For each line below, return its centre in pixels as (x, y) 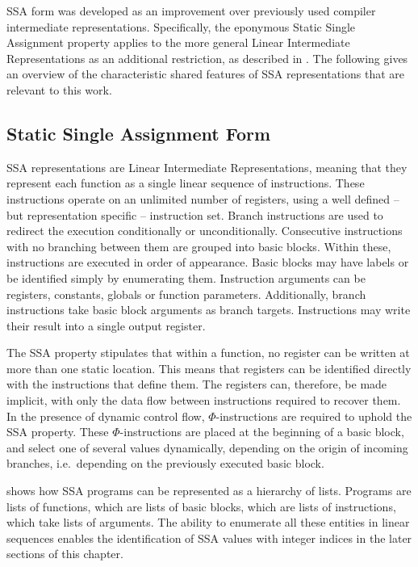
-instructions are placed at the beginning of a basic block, (262, 432)
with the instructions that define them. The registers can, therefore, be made (197, 384)
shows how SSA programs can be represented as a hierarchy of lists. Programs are (209, 491)
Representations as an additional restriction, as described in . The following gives (207, 58)
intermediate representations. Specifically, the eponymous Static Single (181, 26)
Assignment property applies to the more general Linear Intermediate (178, 42)
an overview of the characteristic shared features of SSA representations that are (206, 74)
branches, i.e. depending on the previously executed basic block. (165, 463)
